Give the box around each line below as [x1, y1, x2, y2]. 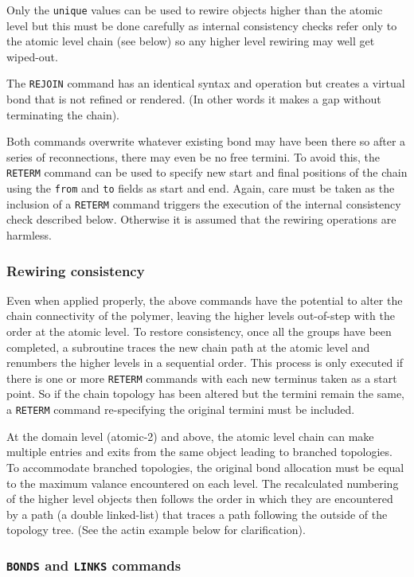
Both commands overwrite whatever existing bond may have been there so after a [6, 133, 406, 150]
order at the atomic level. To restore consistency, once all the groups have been [6, 323, 392, 340]
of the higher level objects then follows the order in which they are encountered [6, 490, 393, 507]
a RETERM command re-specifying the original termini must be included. [6, 401, 355, 418]
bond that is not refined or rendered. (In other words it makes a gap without [6, 91, 381, 107]
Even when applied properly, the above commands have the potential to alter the [6, 291, 403, 308]
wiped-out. [6, 48, 58, 64]
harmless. [6, 227, 52, 244]
